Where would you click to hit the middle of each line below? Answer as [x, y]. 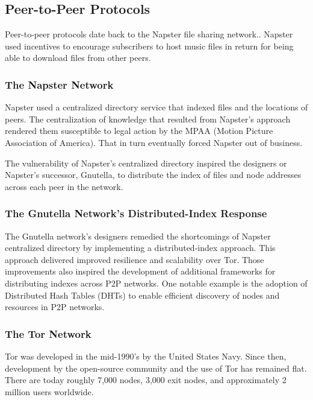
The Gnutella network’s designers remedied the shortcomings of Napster [138, 236]
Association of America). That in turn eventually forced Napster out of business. [154, 142]
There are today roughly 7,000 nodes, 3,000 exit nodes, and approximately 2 [146, 380]
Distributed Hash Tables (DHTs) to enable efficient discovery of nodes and [142, 295]
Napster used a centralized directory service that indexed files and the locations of [156, 107]
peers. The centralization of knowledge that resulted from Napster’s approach [148, 119]
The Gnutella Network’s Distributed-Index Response [136, 213]
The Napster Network [59, 84]
